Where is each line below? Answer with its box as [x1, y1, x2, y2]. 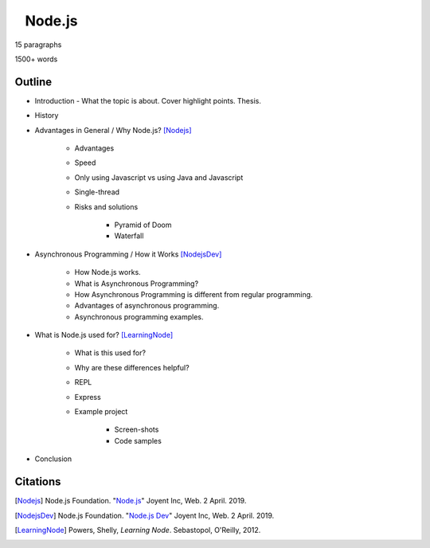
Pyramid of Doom [114, 220, 172, 229]
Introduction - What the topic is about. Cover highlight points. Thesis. [34, 96, 262, 105]
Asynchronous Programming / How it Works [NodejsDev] [34, 249, 222, 259]
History [34, 111, 59, 120]
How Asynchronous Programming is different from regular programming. [74, 289, 314, 299]
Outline [14, 75, 52, 88]
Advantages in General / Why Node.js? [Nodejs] [34, 125, 192, 135]
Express [74, 392, 101, 401]
